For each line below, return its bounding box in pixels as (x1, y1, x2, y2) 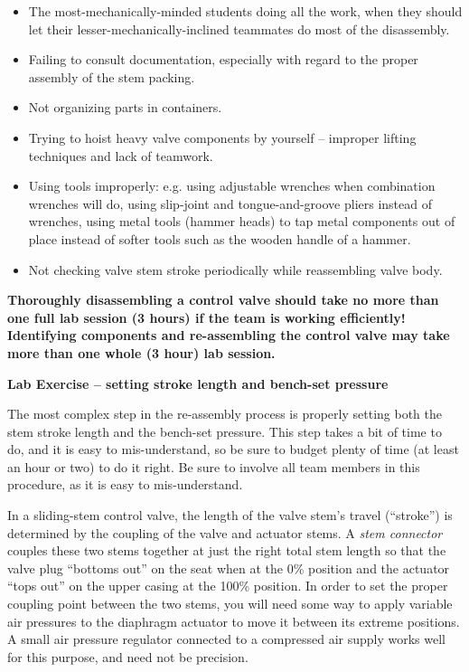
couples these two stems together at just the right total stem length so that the (7, 541, 446, 560)
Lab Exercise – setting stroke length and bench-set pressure (7, 374, 389, 393)
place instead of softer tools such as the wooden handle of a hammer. (28, 229, 411, 248)
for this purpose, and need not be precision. (7, 647, 249, 666)
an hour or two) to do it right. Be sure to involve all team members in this (7, 457, 420, 476)
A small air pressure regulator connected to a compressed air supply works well (7, 629, 446, 648)
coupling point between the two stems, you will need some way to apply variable (7, 594, 453, 613)
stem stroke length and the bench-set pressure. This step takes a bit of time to (7, 421, 442, 440)
